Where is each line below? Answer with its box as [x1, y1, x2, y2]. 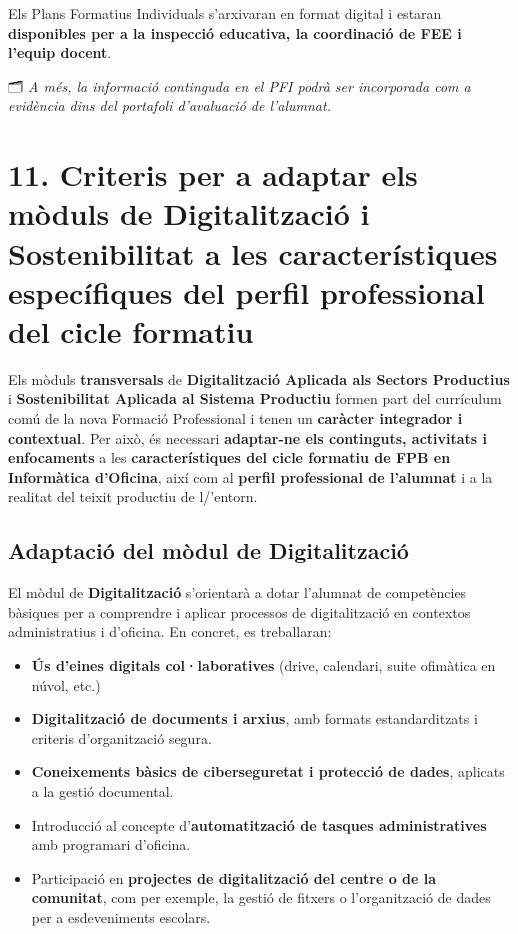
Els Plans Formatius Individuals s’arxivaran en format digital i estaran [8, 3, 442, 23]
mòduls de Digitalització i [8, 193, 370, 234]
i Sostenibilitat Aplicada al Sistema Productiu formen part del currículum [8, 388, 502, 409]
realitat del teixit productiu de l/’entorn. [8, 486, 258, 507]
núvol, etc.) [31, 674, 101, 695]
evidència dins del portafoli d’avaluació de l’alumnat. [8, 95, 331, 116]
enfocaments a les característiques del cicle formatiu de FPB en [8, 447, 451, 468]
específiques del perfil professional [8, 271, 485, 312]
